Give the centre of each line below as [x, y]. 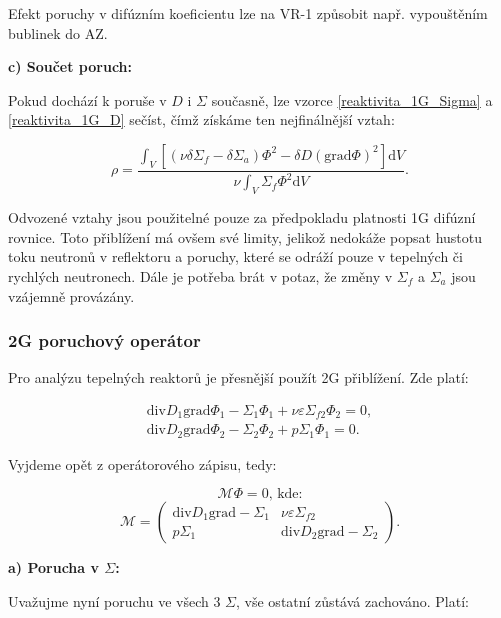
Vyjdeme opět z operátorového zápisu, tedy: [142, 463]
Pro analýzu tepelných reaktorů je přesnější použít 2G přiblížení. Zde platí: [238, 377]
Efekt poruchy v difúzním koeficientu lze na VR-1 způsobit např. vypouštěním [248, 13]
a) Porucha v [53, 567]
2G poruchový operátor [104, 340]
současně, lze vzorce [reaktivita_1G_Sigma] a [352, 99]
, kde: [285, 494]
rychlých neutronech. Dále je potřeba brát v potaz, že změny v [200, 275]
